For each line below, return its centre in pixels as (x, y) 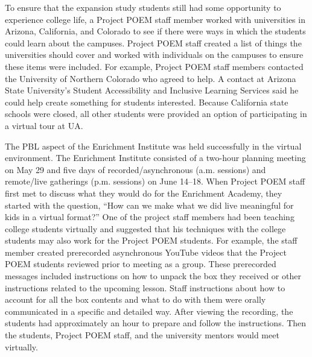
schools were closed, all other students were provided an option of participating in (156, 114)
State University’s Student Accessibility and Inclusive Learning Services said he (152, 90)
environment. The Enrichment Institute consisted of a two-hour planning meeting (155, 158)
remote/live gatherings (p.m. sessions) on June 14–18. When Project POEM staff (155, 181)
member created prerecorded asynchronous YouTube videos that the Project (146, 252)
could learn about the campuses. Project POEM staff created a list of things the (153, 43)
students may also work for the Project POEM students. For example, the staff (151, 240)
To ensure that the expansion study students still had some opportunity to (143, 7)
